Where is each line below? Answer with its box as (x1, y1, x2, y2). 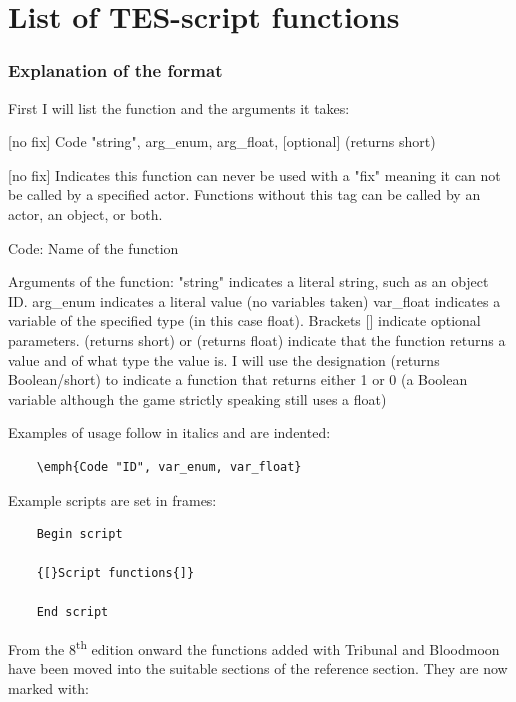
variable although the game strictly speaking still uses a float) (8, 388, 387, 409)
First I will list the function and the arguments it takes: (8, 97, 350, 118)
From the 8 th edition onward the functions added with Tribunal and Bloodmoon (8, 636, 500, 659)
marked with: (8, 677, 89, 698)
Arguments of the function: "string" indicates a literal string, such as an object (8, 271, 489, 292)
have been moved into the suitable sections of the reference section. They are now (8, 658, 508, 679)
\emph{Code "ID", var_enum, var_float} (36, 459, 302, 474)
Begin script (36, 527, 123, 542)
